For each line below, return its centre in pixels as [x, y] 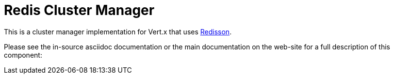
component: [23, 55]
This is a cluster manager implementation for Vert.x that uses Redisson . [118, 31]
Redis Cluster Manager [79, 10]
